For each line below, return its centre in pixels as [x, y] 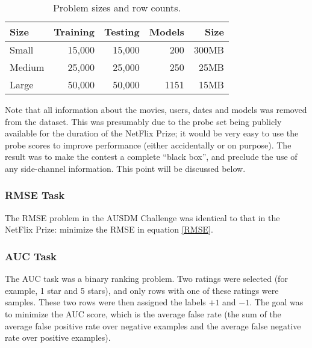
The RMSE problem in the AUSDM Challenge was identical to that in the [142, 217]
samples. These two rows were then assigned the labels [105, 302]
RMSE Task [35, 195]
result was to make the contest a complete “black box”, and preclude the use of [151, 157]
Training [74, 32]
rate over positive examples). [58, 337]
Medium [27, 67]
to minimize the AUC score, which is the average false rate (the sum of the [143, 313]
